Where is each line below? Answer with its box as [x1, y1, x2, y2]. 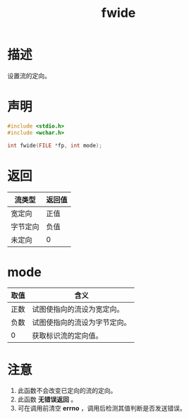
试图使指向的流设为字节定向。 [32, 317, 132, 327]
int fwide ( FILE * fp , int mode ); [7, 142, 102, 149]
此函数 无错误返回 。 [17, 395, 78, 403]
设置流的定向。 [7, 71, 51, 80]
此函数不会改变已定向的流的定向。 [17, 387, 117, 395]
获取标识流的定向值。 [32, 331, 104, 341]
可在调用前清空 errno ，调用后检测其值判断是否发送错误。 [17, 404, 186, 413]
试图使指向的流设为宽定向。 [32, 305, 125, 315]
